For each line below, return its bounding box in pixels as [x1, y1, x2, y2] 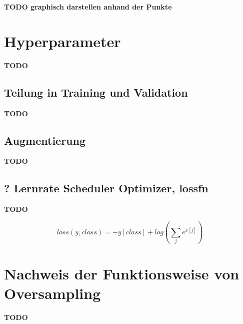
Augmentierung [4, 132, 86, 148]
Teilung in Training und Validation [4, 84, 188, 100]
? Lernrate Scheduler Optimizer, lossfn [4, 180, 208, 196]
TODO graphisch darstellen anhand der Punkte [4, 2, 172, 12]
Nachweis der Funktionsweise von [4, 263, 239, 283]
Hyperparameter [4, 31, 121, 51]
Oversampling [4, 282, 101, 303]
